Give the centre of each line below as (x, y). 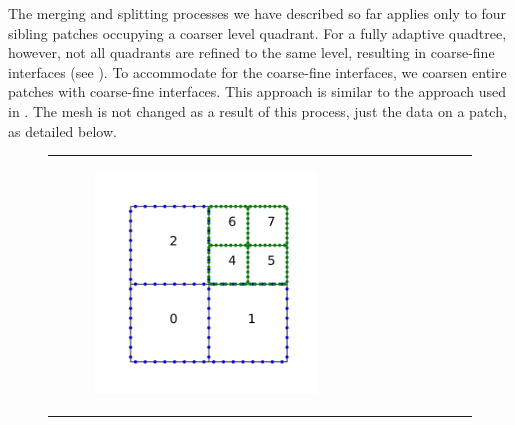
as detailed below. (62, 130)
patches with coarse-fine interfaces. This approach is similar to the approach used (257, 91)
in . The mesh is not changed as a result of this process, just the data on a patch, (257, 110)
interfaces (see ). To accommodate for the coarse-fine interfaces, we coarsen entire (257, 71)
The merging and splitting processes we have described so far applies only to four (257, 13)
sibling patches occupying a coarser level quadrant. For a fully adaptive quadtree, (257, 32)
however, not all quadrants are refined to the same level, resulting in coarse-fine (251, 52)
